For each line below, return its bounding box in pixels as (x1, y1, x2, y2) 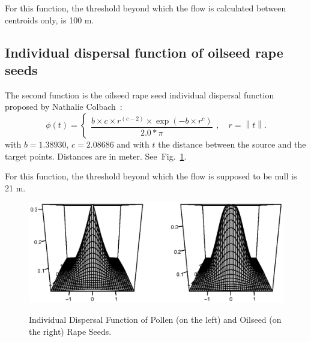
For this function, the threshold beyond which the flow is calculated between (5, 2, 286, 14)
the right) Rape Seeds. (29, 325, 112, 337)
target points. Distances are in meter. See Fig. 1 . (5, 149, 187, 162)
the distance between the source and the (158, 137, 306, 150)
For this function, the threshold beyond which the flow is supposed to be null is (5, 170, 297, 182)
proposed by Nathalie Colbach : (5, 100, 122, 113)
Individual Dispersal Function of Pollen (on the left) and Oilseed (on (29, 313, 282, 326)
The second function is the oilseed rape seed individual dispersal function (5, 88, 274, 101)
